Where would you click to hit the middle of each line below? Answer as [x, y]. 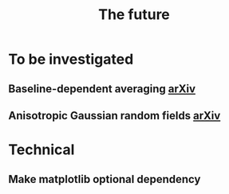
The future [134, 15]
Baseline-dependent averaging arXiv [102, 89]
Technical [41, 150]
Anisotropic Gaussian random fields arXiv [114, 116]
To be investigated [71, 59]
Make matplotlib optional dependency [105, 179]
